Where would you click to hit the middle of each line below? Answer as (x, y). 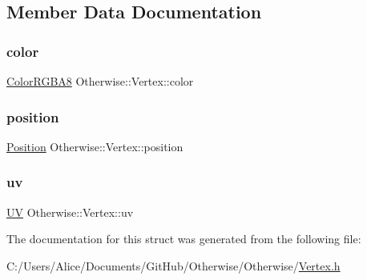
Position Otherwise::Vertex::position (95, 146)
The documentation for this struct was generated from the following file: (184, 239)
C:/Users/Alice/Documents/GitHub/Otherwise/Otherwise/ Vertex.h (173, 265)
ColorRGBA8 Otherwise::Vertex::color (100, 81)
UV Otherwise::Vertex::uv (70, 212)
